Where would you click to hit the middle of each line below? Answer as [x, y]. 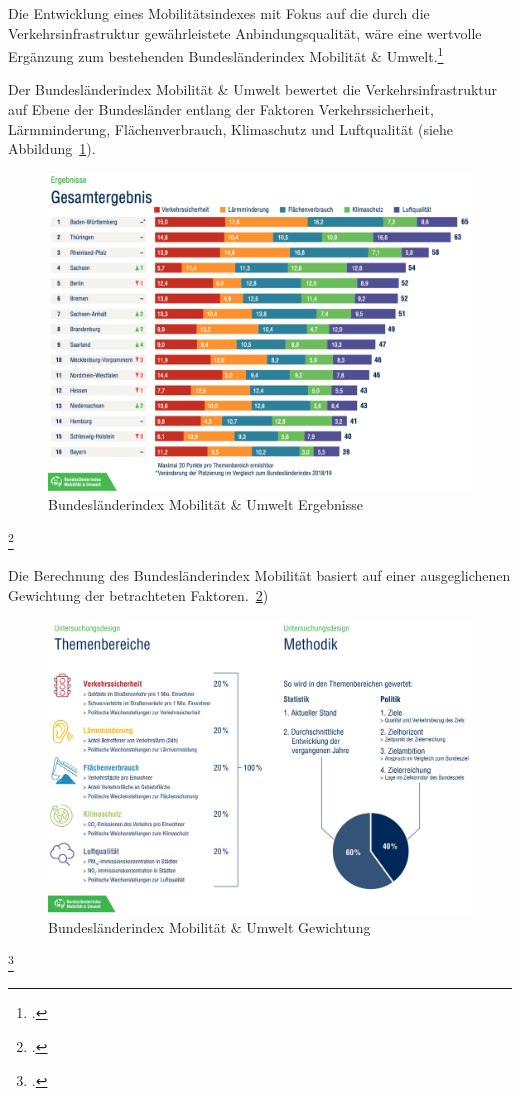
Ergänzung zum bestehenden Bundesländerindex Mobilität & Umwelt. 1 [226, 54]
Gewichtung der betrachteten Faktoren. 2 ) [138, 594]
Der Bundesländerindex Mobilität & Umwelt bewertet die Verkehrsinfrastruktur [253, 89]
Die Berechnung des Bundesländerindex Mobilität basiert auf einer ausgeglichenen [259, 575]
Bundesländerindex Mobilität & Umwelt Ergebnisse [205, 504]
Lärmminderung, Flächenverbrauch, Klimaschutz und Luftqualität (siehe [231, 128]
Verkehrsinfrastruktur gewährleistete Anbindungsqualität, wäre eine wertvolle [245, 32]
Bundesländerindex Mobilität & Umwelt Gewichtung [209, 926]
